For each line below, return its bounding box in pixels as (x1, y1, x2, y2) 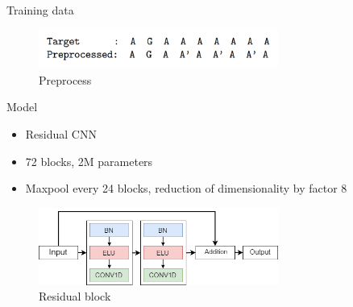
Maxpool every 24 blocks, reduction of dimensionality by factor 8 (25, 180, 347, 197)
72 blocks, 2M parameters (25, 152, 153, 169)
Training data (6, 2, 74, 18)
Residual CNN (25, 125, 97, 142)
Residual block (39, 288, 111, 305)
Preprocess (39, 71, 92, 88)
